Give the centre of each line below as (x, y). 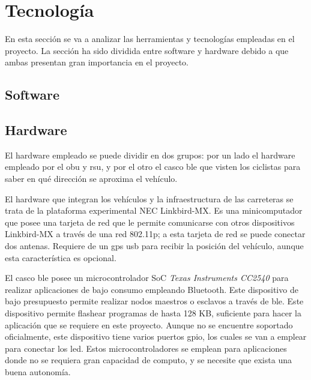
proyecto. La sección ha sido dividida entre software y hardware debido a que (147, 50)
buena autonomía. (38, 371)
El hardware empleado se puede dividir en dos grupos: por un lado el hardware (150, 155)
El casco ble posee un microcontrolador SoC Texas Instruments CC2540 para (147, 278)
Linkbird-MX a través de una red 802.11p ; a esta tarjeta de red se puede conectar (155, 234)
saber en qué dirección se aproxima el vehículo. (91, 179)
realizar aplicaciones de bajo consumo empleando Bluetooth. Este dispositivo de (152, 289)
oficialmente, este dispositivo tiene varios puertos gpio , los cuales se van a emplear (156, 336)
